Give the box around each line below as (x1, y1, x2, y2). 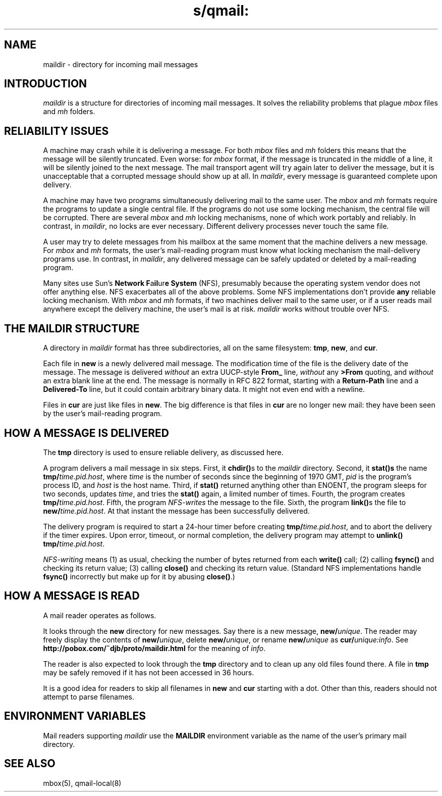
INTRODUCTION (4, 77, 87, 90)
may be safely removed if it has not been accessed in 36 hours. (43, 668, 254, 677)
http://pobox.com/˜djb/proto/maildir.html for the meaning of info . (43, 643, 266, 653)
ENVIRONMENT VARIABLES (4, 710, 146, 723)
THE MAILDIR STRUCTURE (4, 322, 140, 335)
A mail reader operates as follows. (43, 611, 156, 620)
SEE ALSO (4, 757, 56, 770)
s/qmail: (193, 2, 249, 19)
